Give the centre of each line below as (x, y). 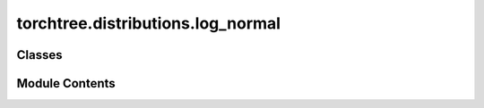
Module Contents (66, 83)
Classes (39, 55)
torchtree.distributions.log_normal (149, 23)
